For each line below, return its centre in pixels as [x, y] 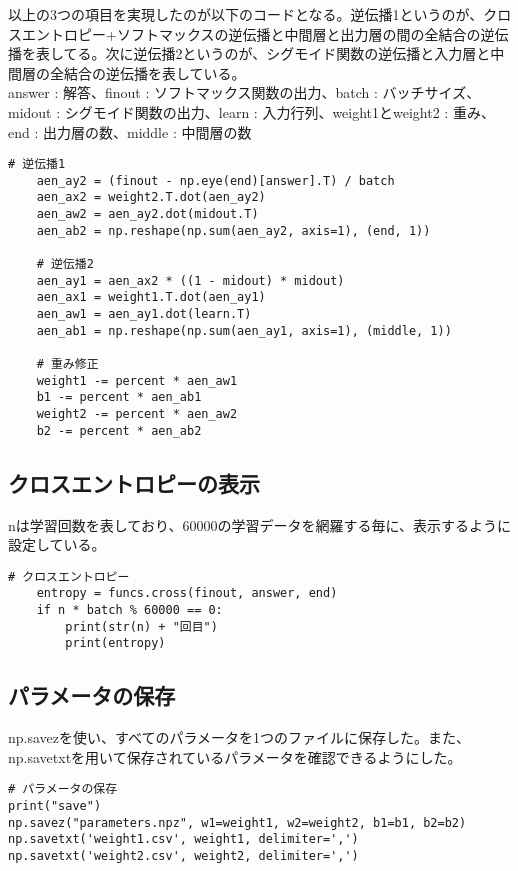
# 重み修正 [67, 364]
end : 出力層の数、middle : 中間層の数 [130, 131]
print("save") [55, 806]
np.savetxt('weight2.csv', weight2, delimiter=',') [183, 856]
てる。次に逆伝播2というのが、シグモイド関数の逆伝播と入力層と [277, 53]
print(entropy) [115, 643]
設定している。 [57, 544]
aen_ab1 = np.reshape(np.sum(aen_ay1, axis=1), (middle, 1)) [244, 330]
